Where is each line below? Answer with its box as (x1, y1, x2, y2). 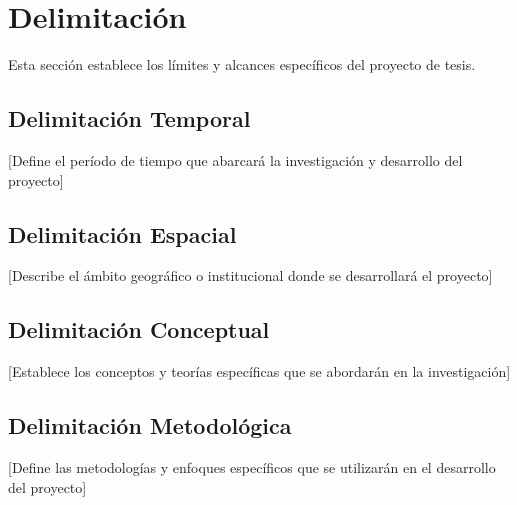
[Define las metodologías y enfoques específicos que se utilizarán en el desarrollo (8, 456, 496, 477)
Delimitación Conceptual (8, 314, 270, 345)
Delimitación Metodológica (8, 410, 292, 441)
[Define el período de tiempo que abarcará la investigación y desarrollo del (8, 149, 463, 170)
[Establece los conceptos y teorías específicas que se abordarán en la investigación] (8, 361, 511, 382)
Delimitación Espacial (8, 218, 237, 249)
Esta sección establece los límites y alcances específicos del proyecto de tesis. (8, 54, 476, 75)
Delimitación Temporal (8, 103, 251, 134)
